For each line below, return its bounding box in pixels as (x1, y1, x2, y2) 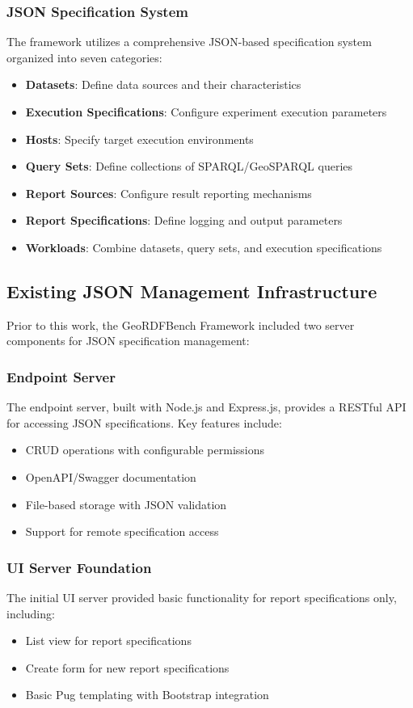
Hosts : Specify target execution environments (25, 130, 254, 147)
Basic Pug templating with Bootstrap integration (25, 686, 269, 703)
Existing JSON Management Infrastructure (6, 278, 377, 303)
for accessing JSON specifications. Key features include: (6, 414, 282, 431)
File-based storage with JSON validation (25, 495, 227, 512)
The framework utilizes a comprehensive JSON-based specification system (6, 33, 372, 50)
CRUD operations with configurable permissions (25, 441, 265, 458)
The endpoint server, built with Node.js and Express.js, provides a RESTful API (6, 398, 407, 415)
